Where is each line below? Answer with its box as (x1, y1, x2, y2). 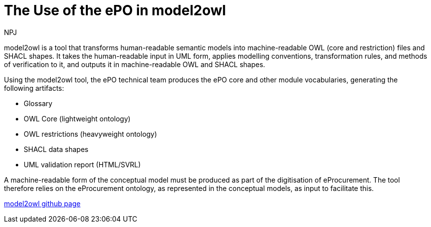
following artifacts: (4, 83, 64, 92)
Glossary (24, 99, 53, 108)
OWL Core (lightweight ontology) (24, 114, 131, 123)
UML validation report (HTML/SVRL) (24, 160, 141, 169)
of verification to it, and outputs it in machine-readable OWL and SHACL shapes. (4, 60, 265, 69)
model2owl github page (4, 199, 81, 208)
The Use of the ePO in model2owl (4, 2, 226, 19)
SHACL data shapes (24, 145, 89, 153)
